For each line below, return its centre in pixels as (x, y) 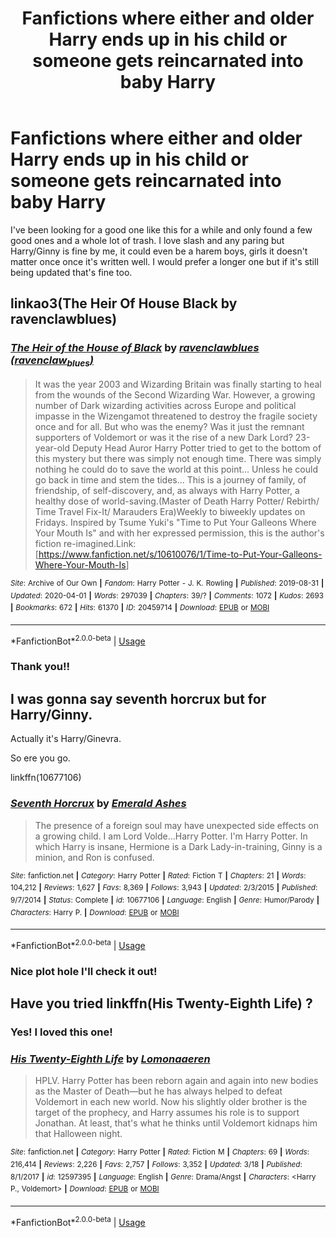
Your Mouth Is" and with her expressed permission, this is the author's (179, 533)
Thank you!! (40, 667)
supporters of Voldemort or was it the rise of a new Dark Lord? (163, 437)
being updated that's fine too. (71, 272)
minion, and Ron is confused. (94, 857)
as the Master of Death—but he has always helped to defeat (158, 1091)
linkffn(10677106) (46, 778)
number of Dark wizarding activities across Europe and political (165, 405)
